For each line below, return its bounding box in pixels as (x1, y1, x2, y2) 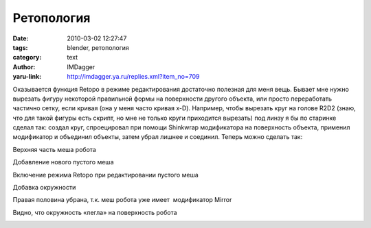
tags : (12, 43, 28, 51)
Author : (12, 62, 36, 71)
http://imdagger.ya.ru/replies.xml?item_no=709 (67, 73, 200, 81)
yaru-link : (12, 73, 41, 81)
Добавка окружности (12, 183, 76, 192)
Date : (12, 34, 29, 42)
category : (12, 53, 42, 62)
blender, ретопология (67, 43, 130, 51)
